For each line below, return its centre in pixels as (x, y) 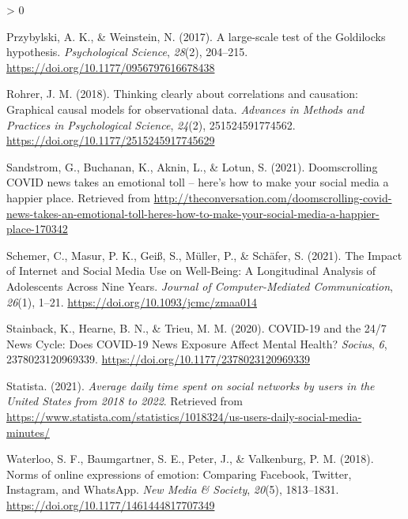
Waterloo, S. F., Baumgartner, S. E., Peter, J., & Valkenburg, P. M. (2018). (190, 459)
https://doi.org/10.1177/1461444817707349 (111, 505)
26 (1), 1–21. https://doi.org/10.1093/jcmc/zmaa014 (132, 301)
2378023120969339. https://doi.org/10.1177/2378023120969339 (158, 359)
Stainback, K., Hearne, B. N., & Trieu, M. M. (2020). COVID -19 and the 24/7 (196, 328)
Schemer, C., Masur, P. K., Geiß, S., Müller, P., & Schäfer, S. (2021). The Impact (204, 255)
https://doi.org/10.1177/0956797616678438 (111, 67)
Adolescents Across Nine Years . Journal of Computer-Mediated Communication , (200, 286)
